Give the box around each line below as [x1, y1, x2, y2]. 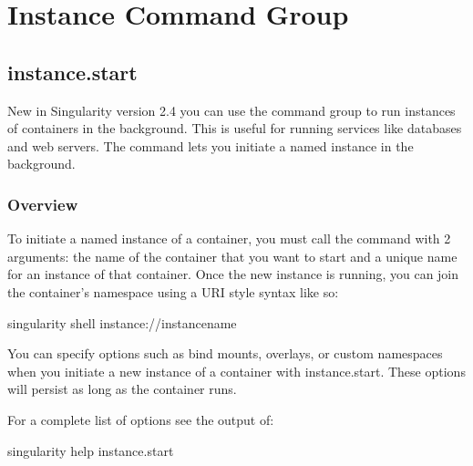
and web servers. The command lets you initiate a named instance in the [7, 136, 414, 155]
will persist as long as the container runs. [7, 379, 237, 399]
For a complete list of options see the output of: [7, 409, 274, 429]
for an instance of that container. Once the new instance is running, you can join [7, 264, 459, 284]
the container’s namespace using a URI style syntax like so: [7, 282, 339, 301]
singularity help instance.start [7, 440, 174, 460]
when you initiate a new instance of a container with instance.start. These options [7, 361, 466, 380]
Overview [7, 192, 78, 215]
